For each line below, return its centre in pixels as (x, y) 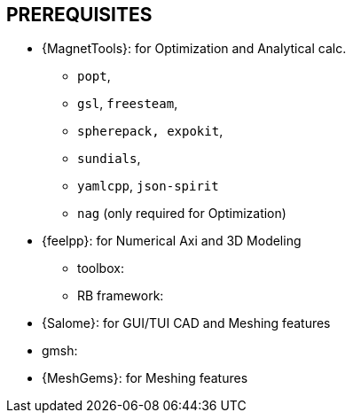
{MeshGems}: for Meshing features (145, 378)
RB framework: (121, 296)
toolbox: (101, 268)
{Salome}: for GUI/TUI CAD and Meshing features (186, 323)
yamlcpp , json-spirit (148, 186)
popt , (94, 76)
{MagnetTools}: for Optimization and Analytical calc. (194, 49)
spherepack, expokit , (150, 131)
